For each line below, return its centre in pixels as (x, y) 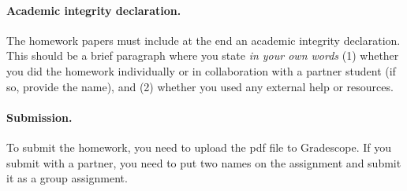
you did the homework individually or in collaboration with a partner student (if (201, 70)
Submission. (39, 117)
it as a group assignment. (67, 178)
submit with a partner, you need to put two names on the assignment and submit (204, 162)
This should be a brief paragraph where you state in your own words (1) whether (203, 55)
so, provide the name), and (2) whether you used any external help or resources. (200, 86)
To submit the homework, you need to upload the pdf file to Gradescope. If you (199, 147)
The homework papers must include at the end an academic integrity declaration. (203, 40)
